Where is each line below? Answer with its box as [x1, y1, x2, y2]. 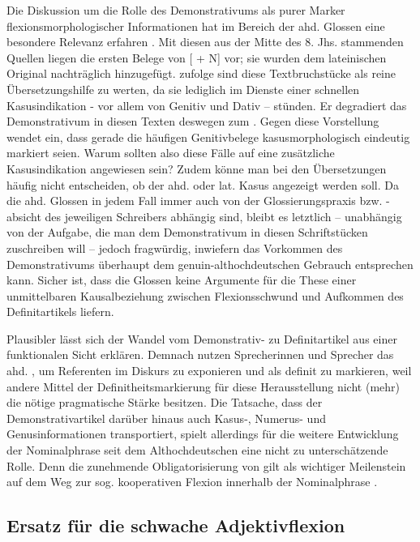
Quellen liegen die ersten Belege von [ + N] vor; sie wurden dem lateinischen [6, 49, 387, 66]
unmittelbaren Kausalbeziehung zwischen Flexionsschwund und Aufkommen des [6, 287, 404, 304]
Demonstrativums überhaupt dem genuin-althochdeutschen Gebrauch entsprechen [6, 255, 414, 272]
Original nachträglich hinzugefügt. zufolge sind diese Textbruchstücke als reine [6, 65, 396, 82]
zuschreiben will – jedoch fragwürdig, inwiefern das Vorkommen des [6, 239, 343, 256]
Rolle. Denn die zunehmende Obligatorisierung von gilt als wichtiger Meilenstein [6, 457, 406, 474]
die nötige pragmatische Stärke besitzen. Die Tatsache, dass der [6, 394, 323, 411]
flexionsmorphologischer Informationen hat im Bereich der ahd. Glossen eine [6, 17, 385, 34]
